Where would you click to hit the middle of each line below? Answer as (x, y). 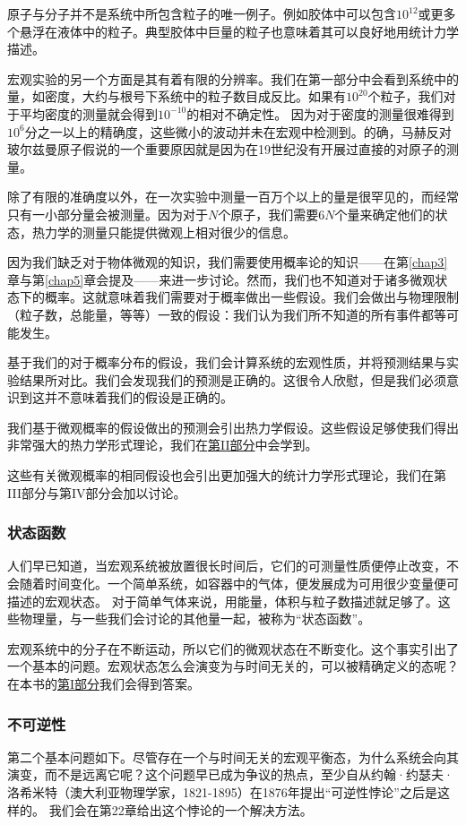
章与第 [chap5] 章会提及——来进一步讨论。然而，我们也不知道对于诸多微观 (221, 279)
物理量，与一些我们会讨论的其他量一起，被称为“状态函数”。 (195, 619)
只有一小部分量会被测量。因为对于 (108, 214)
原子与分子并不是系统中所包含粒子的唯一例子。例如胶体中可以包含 (202, 13)
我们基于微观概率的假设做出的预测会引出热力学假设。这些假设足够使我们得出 (233, 427)
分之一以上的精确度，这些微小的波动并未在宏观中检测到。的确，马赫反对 (238, 131)
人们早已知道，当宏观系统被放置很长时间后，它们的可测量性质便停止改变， (227, 566)
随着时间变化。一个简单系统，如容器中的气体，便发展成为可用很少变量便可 (239, 584)
